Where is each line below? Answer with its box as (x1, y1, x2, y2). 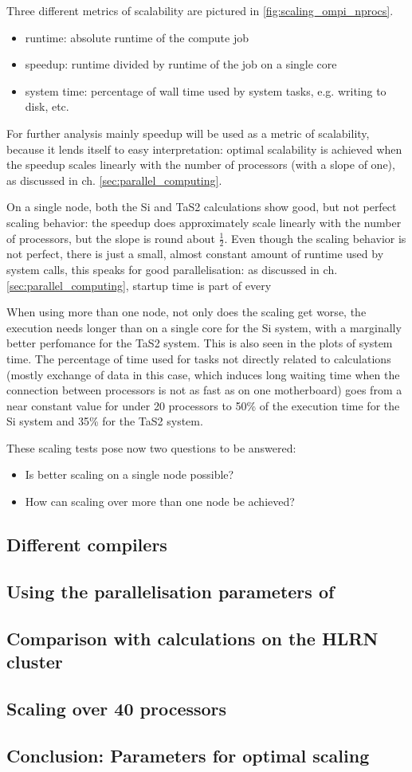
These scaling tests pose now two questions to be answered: (6, 439, 296, 456)
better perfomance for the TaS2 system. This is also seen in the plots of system (6, 335, 393, 351)
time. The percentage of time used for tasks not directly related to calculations (6, 350, 391, 366)
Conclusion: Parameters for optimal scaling (6, 743, 370, 767)
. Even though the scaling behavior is (224, 229, 406, 246)
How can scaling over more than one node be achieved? (25, 493, 295, 510)
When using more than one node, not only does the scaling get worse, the (6, 304, 367, 320)
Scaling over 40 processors (6, 696, 227, 720)
